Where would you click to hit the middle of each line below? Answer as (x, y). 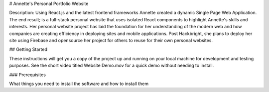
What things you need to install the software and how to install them (79, 84)
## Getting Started (28, 49)
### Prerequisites (27, 75)
